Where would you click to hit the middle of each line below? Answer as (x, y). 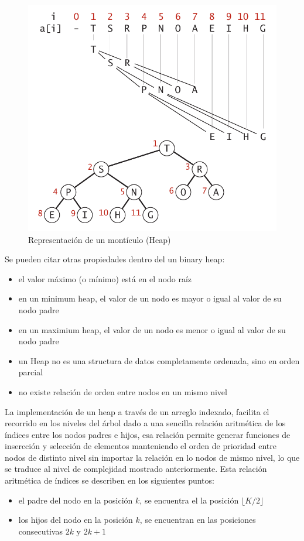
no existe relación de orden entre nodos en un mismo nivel (123, 391)
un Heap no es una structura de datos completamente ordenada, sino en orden (159, 360)
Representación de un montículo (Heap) (100, 239)
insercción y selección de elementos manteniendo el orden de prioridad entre (141, 446)
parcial (31, 372)
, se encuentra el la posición (189, 500)
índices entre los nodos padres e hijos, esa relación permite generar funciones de (148, 434)
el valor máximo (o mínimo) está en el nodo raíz (105, 278)
